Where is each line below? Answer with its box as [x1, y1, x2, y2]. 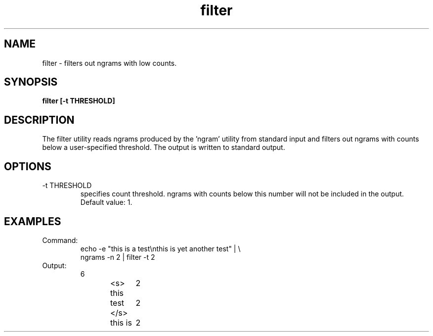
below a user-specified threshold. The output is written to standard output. [42, 143, 285, 152]
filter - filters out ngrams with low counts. [42, 58, 177, 67]
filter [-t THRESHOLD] [42, 96, 115, 105]
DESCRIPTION [4, 113, 75, 126]
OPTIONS [4, 160, 51, 173]
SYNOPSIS [4, 76, 58, 89]
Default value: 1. [80, 198, 132, 207]
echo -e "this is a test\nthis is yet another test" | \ [80, 244, 241, 253]
